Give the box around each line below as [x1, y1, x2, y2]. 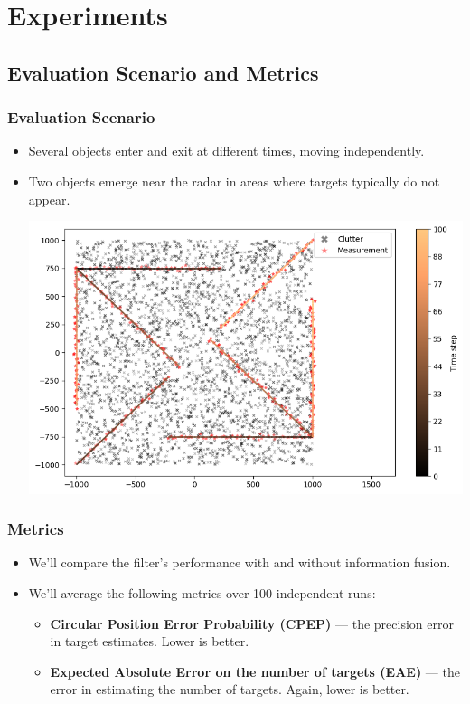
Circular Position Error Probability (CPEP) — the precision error [50, 614, 454, 633]
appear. [28, 189, 70, 208]
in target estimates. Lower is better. [50, 632, 249, 651]
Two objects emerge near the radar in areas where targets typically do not [28, 171, 440, 190]
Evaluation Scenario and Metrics [7, 58, 319, 86]
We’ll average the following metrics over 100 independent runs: [28, 584, 376, 603]
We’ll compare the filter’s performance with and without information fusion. [28, 553, 451, 572]
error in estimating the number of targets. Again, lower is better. [50, 680, 409, 699]
